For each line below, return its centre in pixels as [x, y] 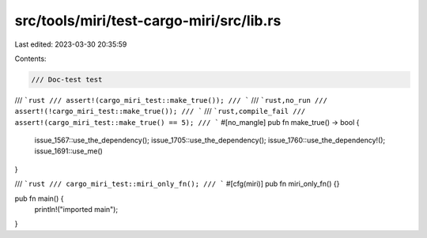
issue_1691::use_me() [68, 151]
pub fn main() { [39, 198]
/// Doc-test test [67, 79]
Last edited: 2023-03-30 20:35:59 [71, 44]
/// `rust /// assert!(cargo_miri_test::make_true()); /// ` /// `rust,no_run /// [171, 100]
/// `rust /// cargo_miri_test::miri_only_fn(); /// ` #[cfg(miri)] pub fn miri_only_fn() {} [177, 184]
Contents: [30, 59]
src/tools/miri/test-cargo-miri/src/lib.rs [148, 21]
